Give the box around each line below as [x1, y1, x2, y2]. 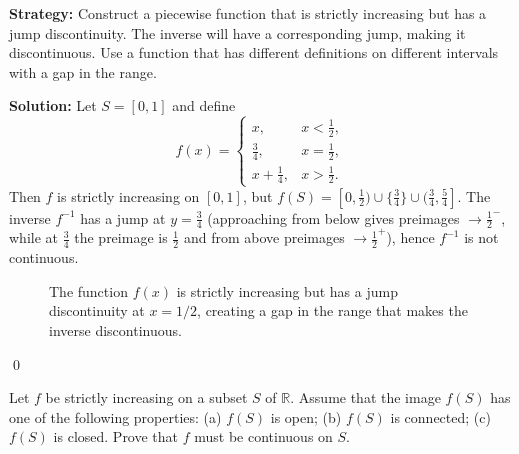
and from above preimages [183, 227, 345, 248]
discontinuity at [49, 300, 145, 321]
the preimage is [74, 227, 168, 248]
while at [9, 227, 58, 248]
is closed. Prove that [53, 426, 179, 447]
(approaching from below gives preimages [207, 207, 460, 228]
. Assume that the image [290, 387, 441, 408]
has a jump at [80, 207, 166, 228]
